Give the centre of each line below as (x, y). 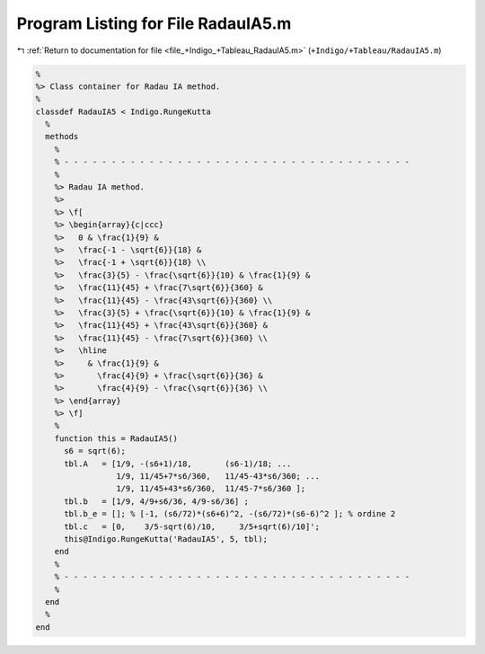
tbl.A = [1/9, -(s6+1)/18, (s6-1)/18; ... (178, 464)
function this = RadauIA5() (116, 438)
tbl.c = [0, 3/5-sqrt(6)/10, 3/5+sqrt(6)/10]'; (192, 526)
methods (62, 137)
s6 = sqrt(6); (95, 451)
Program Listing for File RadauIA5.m (154, 23)
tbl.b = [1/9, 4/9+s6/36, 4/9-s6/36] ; (156, 501)
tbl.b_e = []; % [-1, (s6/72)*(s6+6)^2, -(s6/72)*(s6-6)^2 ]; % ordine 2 (230, 514)
